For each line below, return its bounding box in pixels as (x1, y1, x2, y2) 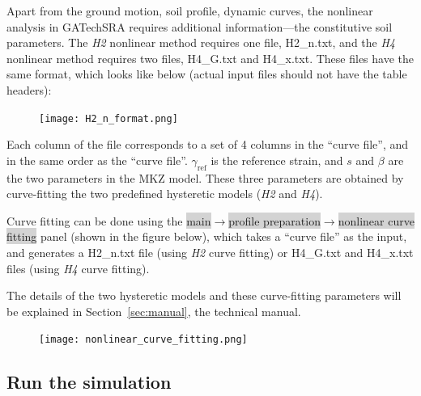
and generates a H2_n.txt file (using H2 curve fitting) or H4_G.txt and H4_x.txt (6, 243, 414, 260)
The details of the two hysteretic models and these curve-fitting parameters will (6, 287, 402, 304)
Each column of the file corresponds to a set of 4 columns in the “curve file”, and (6, 136, 409, 153)
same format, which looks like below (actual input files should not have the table (6, 65, 407, 82)
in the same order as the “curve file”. (6, 151, 188, 168)
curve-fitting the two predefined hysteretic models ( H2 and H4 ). (6, 185, 323, 202)
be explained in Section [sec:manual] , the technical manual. (6, 302, 301, 319)
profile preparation (228, 212, 321, 229)
